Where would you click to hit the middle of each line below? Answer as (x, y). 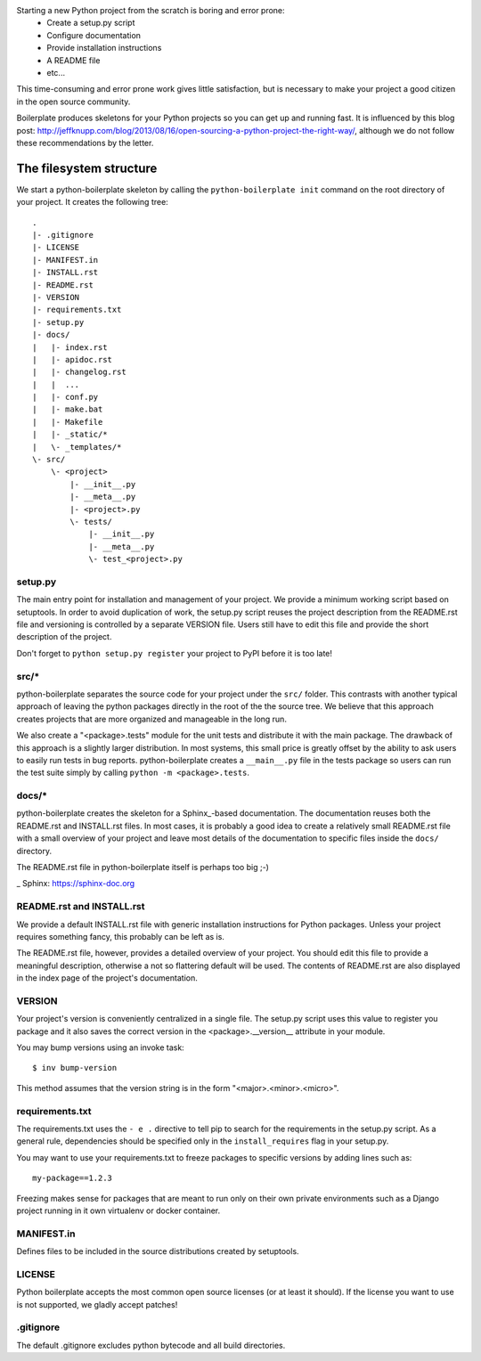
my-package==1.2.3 (73, 1178)
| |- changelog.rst (79, 372)
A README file (73, 60)
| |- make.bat (68, 409)
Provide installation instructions (104, 48)
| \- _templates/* (77, 447)
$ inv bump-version (75, 1068)
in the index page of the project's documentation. (107, 978)
